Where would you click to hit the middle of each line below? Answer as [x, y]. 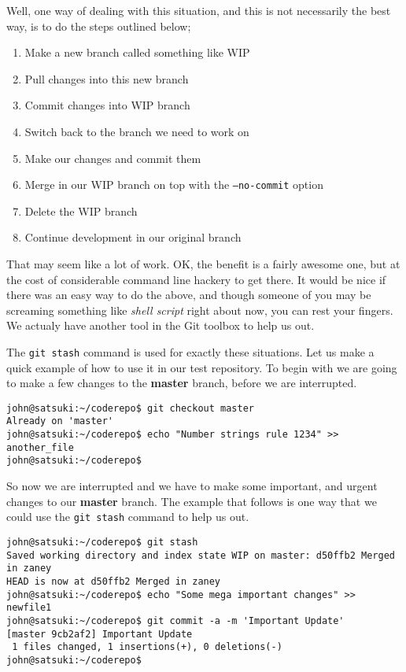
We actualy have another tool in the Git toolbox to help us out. [161, 325]
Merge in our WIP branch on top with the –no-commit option [174, 185]
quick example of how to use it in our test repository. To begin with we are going [202, 367]
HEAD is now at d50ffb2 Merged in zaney [114, 581]
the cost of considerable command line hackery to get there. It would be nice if [196, 279]
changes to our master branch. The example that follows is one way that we [192, 501]
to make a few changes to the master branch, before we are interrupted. [182, 383]
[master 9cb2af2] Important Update [100, 634]
